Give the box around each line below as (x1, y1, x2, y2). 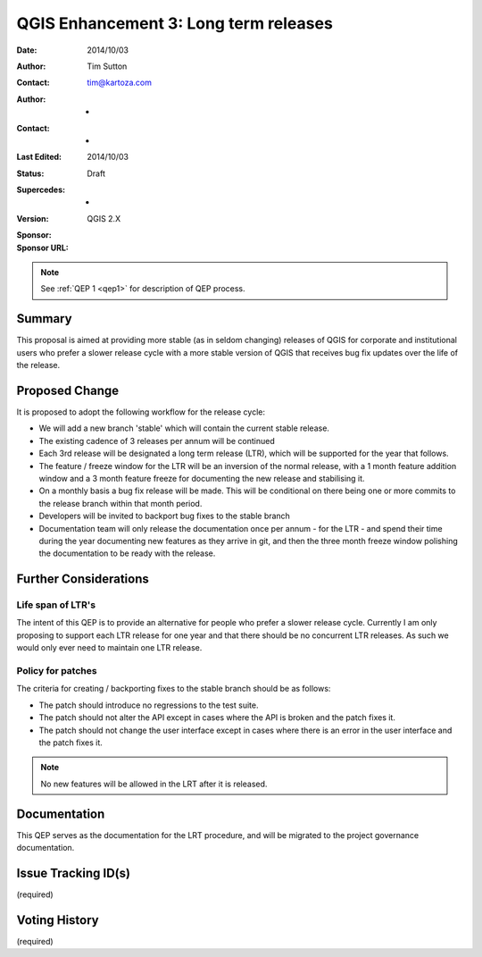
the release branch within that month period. (38, 498, 203, 508)
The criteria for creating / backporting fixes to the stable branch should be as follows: (16, 684, 331, 694)
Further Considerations (16, 572, 149, 587)
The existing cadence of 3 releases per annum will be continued (38, 435, 276, 446)
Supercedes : (16, 184, 66, 196)
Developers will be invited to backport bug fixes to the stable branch (38, 510, 290, 522)
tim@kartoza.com (87, 77, 152, 88)
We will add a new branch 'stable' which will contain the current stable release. (38, 423, 330, 433)
